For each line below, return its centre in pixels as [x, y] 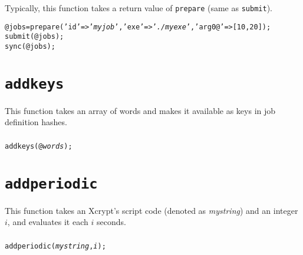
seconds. [111, 222]
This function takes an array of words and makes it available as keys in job [140, 110]
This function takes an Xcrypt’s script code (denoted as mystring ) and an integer [151, 210]
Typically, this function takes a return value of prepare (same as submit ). [139, 7]
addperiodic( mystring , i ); [55, 246]
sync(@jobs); [30, 46]
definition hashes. [36, 122]
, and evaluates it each [48, 222]
